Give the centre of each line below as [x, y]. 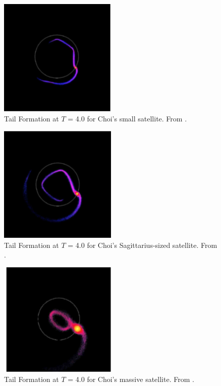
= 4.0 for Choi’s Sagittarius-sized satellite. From [143, 245]
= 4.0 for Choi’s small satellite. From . [127, 118]
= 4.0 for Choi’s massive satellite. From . [131, 379]
